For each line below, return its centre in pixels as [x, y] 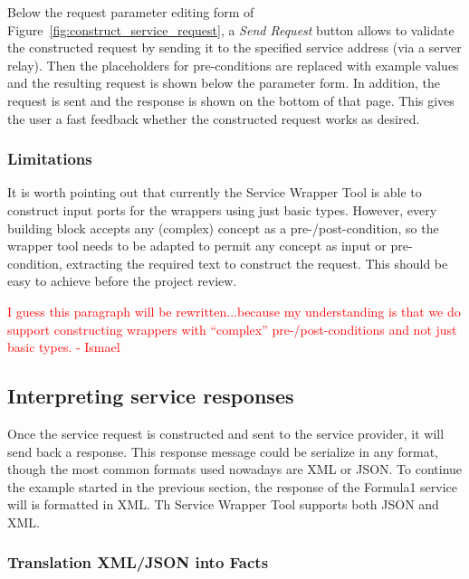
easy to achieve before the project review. [122, 281]
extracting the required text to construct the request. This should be [257, 263]
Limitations [50, 159]
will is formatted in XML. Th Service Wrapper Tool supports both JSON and [223, 504]
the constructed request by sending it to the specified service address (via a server [234, 47]
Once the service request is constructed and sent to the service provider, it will [226, 433]
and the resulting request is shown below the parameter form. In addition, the [224, 83]
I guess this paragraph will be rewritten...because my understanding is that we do [234, 311]
